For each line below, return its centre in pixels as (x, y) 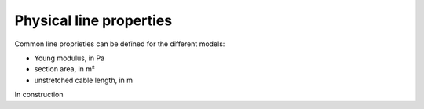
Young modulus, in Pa (69, 58)
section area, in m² (65, 69)
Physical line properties (93, 20)
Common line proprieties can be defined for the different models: (120, 44)
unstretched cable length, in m (84, 80)
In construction (39, 95)
